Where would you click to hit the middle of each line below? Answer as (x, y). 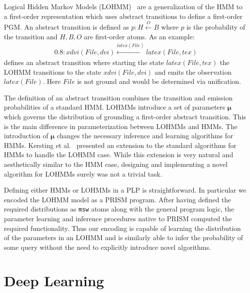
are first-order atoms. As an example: (139, 36)
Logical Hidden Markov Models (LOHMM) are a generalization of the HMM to (123, 6)
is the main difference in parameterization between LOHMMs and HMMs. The (121, 126)
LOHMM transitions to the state (53, 72)
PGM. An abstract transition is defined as (67, 26)
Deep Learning (54, 280)
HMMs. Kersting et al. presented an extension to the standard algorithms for (120, 145)
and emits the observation (193, 72)
